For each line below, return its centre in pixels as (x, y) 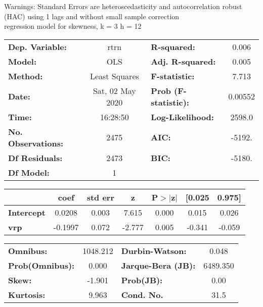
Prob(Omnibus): (41, 265)
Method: (26, 76)
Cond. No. (142, 294)
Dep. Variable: (37, 46)
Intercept (27, 212)
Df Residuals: (35, 158)
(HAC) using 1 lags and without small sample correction (92, 16)
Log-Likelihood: (182, 117)
